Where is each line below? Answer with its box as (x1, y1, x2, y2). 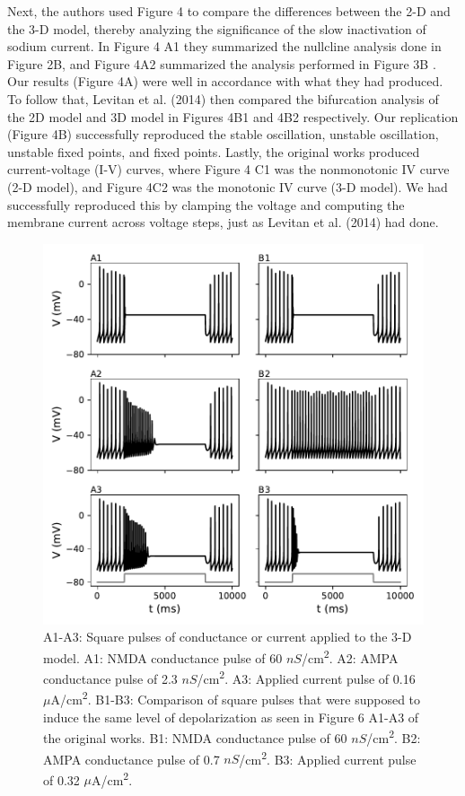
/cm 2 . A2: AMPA (301, 645, 399, 667)
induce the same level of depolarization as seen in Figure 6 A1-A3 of (43, 707, 419, 726)
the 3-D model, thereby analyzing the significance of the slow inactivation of (7, 19, 426, 38)
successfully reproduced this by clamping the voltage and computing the (7, 195, 405, 214)
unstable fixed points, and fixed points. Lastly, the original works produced (7, 142, 420, 161)
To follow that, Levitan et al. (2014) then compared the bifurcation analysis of (7, 89, 439, 108)
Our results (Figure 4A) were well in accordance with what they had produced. (7, 72, 443, 91)
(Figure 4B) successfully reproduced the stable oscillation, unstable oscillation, (7, 125, 439, 144)
